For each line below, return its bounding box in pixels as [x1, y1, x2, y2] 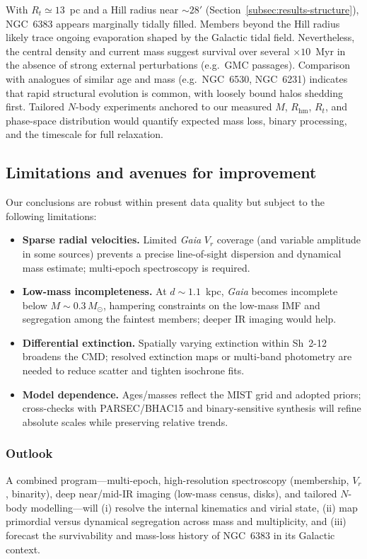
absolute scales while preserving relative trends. [22, 414, 228, 429]
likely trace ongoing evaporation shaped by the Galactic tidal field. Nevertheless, [6, 30, 355, 45]
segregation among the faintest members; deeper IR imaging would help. [22, 311, 337, 326]
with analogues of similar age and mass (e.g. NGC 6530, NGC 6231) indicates [6, 71, 348, 86]
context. [6, 541, 40, 556]
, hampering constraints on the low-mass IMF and [103, 297, 320, 312]
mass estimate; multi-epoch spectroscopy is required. [22, 260, 250, 275]
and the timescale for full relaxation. [6, 127, 164, 142]
